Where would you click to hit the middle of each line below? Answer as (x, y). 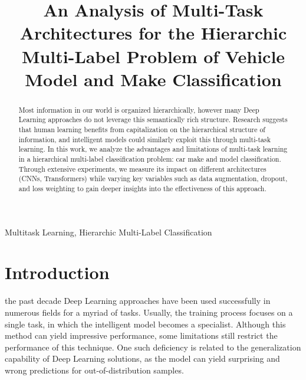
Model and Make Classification (153, 79)
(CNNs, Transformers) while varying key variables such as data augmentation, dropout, (153, 178)
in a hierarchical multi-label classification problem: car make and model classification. (150, 159)
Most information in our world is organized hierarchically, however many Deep (139, 109)
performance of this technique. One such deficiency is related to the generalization (153, 347)
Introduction (57, 272)
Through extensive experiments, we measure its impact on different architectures (142, 168)
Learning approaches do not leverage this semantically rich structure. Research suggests (153, 119)
